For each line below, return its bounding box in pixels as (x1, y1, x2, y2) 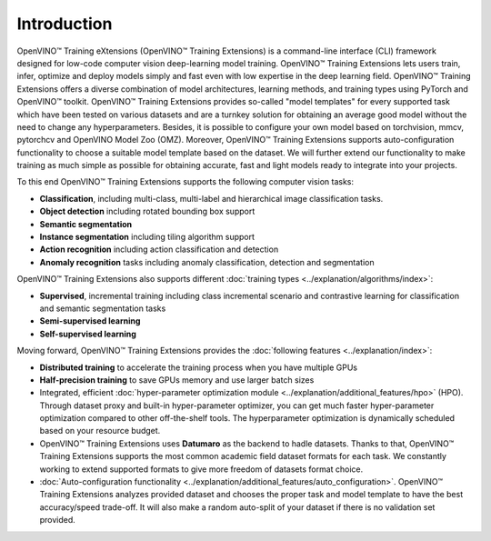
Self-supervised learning (39, 328, 136, 339)
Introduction (16, 14, 113, 34)
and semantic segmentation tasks (39, 303, 166, 314)
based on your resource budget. (39, 426, 161, 436)
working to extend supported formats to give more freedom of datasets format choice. (39, 464, 364, 475)
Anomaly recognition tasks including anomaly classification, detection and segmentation (39, 256, 375, 267)
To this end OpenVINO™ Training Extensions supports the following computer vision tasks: (16, 176, 355, 187)
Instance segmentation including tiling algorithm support (39, 232, 255, 243)
